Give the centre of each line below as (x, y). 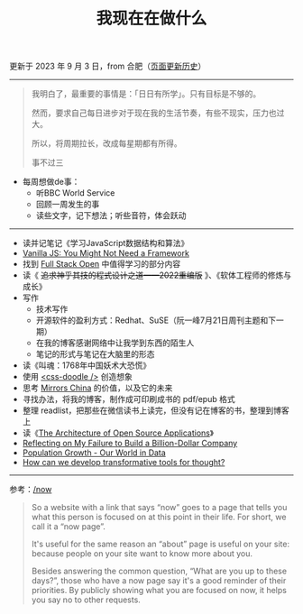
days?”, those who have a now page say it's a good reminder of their (159, 581)
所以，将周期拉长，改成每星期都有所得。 (106, 143)
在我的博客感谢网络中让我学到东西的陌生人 (115, 343)
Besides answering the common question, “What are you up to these (159, 571)
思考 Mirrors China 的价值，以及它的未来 (97, 388)
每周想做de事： (51, 182)
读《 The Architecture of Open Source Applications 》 (118, 433)
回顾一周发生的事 (68, 205)
